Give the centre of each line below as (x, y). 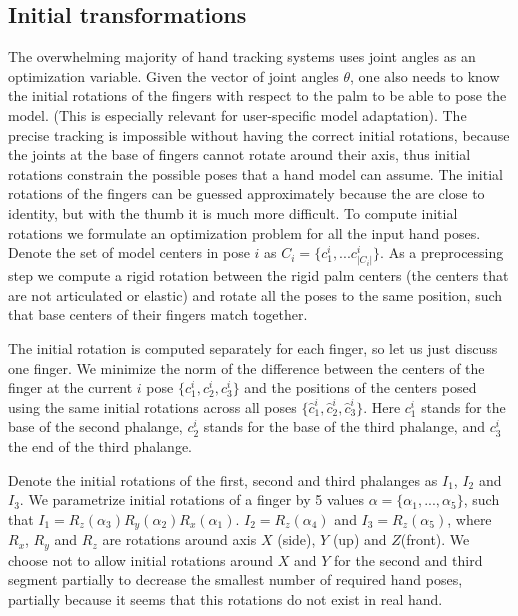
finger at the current (70, 387)
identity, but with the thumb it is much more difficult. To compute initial (233, 212)
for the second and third (408, 559)
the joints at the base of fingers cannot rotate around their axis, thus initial (239, 154)
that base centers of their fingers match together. (158, 314)
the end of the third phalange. (100, 446)
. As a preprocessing (442, 252)
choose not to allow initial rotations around (141, 559)
